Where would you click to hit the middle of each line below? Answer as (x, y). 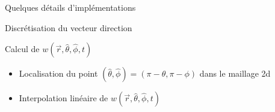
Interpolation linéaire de (63, 98)
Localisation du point (58, 73)
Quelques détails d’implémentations (70, 7)
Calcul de (22, 49)
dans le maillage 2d (235, 73)
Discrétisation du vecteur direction (69, 27)
